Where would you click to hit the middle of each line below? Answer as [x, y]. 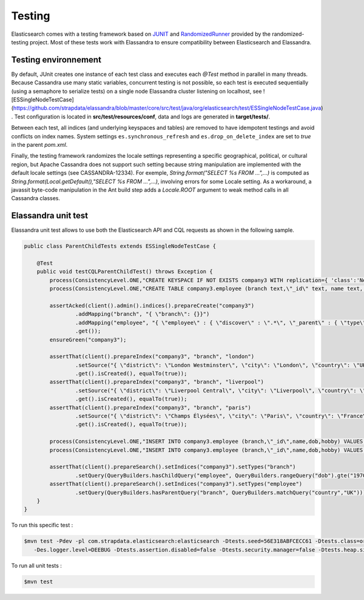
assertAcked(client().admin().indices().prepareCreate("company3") [152, 305]
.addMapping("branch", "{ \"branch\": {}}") [142, 314]
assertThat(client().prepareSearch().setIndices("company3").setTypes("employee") [176, 484]
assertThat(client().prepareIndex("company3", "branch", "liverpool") [157, 382]
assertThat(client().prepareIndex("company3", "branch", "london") [152, 357]
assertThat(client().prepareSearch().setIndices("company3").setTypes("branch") [173, 467]
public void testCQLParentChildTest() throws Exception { [125, 272]
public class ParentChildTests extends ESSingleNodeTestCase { [120, 246]
